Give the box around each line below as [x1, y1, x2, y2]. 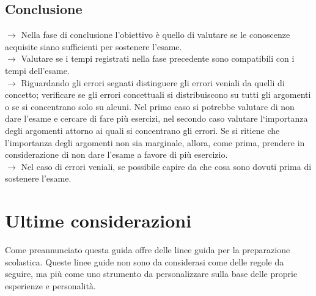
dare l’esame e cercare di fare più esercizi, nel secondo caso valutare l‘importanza [5, 112, 308, 125]
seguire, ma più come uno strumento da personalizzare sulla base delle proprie [5, 267, 298, 280]
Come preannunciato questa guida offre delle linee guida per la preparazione [5, 243, 290, 256]
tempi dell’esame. [5, 64, 70, 76]
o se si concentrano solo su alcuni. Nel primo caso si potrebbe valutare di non [5, 100, 295, 113]
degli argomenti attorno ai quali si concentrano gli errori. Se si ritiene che [5, 124, 280, 136]
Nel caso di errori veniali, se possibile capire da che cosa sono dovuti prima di [21, 160, 312, 172]
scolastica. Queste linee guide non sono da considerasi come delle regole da [5, 255, 284, 268]
